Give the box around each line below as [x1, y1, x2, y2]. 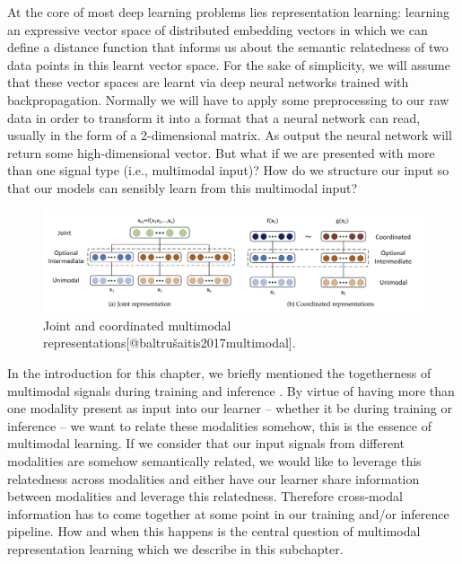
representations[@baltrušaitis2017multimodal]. [43, 333, 296, 352]
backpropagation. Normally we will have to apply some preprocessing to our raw [7, 90, 449, 109]
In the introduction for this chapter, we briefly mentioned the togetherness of [7, 364, 431, 382]
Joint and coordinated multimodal [43, 315, 231, 334]
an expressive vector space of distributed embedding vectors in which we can [7, 20, 428, 39]
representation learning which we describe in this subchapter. [7, 539, 344, 558]
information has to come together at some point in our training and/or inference [7, 504, 449, 523]
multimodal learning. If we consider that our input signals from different [7, 434, 405, 453]
